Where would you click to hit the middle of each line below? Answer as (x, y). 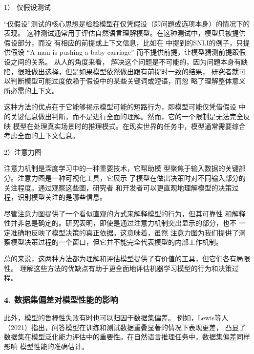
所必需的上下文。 (31, 90)
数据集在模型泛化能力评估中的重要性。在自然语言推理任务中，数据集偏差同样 (127, 337)
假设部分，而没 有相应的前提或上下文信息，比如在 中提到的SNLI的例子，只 (124, 42)
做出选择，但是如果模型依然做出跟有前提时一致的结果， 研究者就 (135, 71)
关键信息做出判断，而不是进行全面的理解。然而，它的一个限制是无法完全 (127, 116)
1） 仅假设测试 (27, 7)
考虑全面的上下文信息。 (42, 135)
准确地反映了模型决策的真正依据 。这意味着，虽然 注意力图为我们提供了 (125, 232)
